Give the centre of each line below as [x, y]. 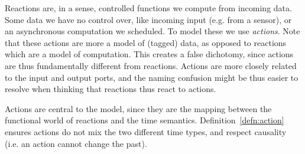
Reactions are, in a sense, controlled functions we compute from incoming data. [148, 8]
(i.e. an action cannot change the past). [76, 143]
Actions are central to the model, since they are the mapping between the [138, 108]
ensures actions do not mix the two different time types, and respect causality [146, 131]
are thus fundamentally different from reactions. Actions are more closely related [151, 65]
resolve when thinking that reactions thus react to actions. [111, 89]
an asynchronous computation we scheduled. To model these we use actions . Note [152, 31]
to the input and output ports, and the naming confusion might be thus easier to [152, 77]
